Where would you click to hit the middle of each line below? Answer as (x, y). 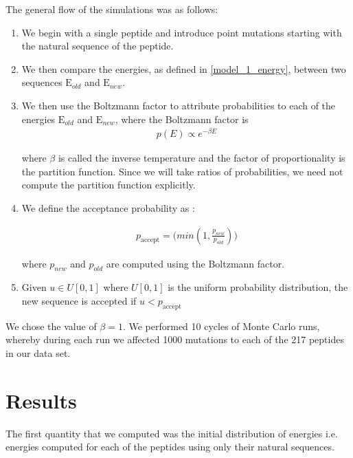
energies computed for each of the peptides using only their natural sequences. (170, 447)
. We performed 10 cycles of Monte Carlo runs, (221, 326)
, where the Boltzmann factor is (182, 119)
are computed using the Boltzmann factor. (195, 263)
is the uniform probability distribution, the (258, 287)
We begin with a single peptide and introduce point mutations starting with (182, 32)
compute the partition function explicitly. (109, 185)
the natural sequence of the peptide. (98, 46)
